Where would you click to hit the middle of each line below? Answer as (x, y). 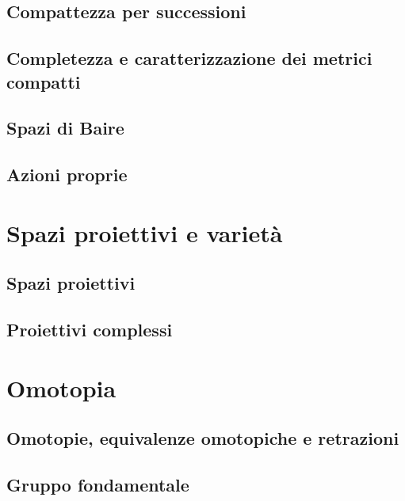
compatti (44, 81)
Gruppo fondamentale (98, 484)
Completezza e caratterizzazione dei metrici (189, 58)
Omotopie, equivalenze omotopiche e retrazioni (203, 438)
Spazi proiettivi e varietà (145, 232)
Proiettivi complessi (90, 330)
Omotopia (61, 387)
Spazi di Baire (65, 128)
